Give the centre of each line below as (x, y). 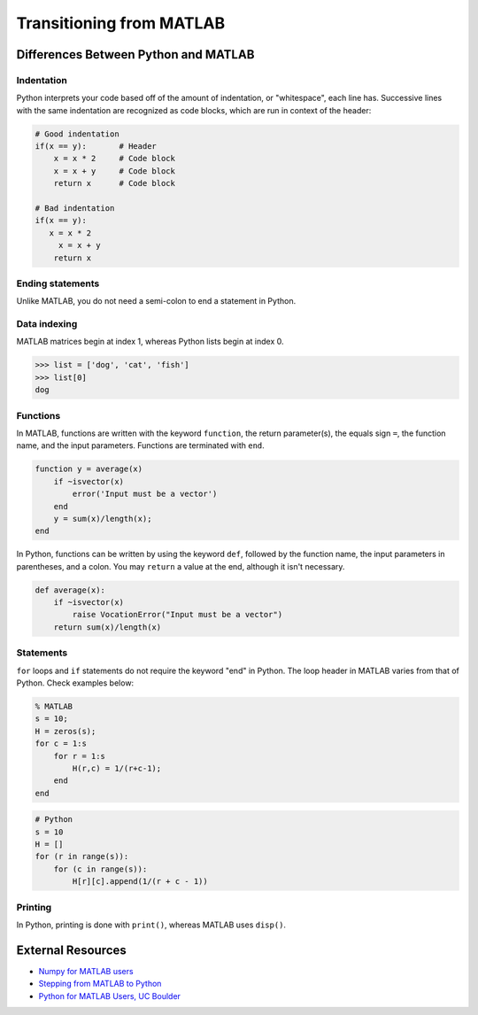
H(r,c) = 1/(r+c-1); (117, 768)
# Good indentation (77, 134)
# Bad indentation (75, 209)
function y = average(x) (89, 469)
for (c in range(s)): (100, 869)
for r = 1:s (80, 756)
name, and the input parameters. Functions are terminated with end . (140, 446)
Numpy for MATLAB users (86, 971)
